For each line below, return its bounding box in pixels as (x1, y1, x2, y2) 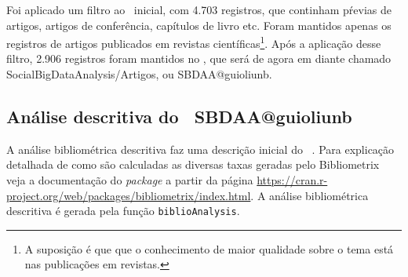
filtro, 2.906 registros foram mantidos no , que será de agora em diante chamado (6, 50, 392, 67)
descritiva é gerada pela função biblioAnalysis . (6, 202, 240, 219)
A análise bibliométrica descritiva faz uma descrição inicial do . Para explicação (6, 140, 395, 157)
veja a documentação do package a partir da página (6, 172, 253, 188)
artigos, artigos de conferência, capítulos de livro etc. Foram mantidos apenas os (6, 16, 392, 33)
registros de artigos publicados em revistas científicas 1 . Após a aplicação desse (6, 33, 381, 51)
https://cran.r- (257, 172, 328, 188)
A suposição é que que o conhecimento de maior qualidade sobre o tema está (24, 240, 394, 257)
